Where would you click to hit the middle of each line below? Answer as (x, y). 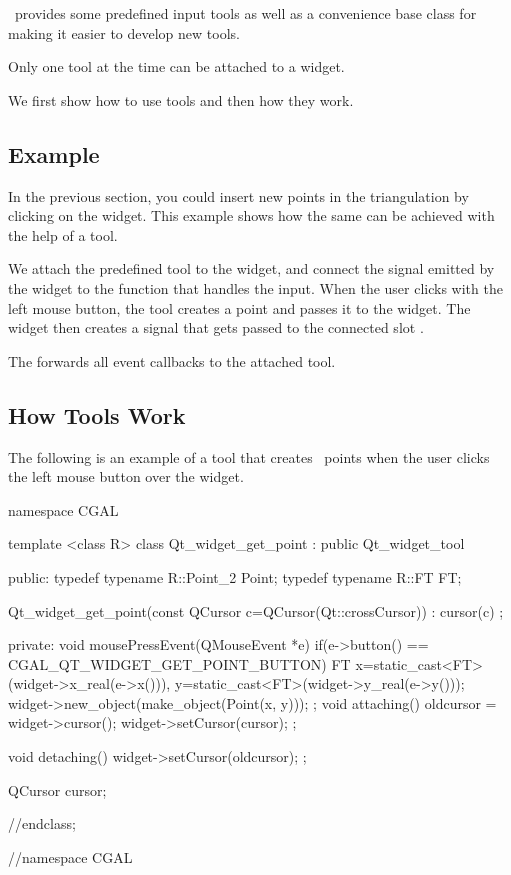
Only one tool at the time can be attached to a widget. (176, 66)
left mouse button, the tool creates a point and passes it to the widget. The (239, 307)
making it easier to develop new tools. (124, 32)
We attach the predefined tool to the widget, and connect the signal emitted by (251, 268)
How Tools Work (97, 414)
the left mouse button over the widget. (126, 476)
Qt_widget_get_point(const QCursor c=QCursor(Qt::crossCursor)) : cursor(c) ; (256, 610)
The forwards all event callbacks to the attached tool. (172, 360)
